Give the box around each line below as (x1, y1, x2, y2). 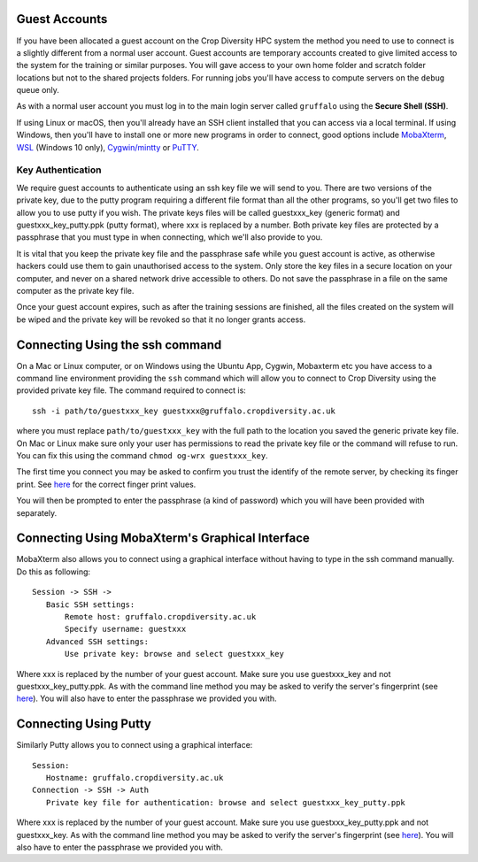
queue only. (16, 85, 59, 96)
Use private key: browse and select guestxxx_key (65, 649, 285, 659)
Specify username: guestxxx (65, 624, 187, 635)
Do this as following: (16, 566, 91, 577)
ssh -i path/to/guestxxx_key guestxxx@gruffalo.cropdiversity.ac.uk (32, 405, 335, 416)
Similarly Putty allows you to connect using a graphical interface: (16, 740, 253, 750)
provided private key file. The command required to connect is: (16, 385, 247, 396)
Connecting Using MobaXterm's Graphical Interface (16, 531, 310, 546)
